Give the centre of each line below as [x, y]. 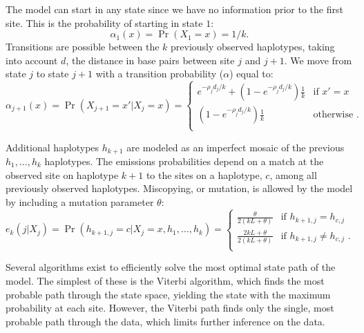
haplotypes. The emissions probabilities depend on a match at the [184, 161]
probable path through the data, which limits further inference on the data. [165, 321]
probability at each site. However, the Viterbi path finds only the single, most [170, 308]
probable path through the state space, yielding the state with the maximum [168, 294]
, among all [293, 174]
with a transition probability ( [160, 74]
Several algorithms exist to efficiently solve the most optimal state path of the [171, 267]
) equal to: [251, 74]
